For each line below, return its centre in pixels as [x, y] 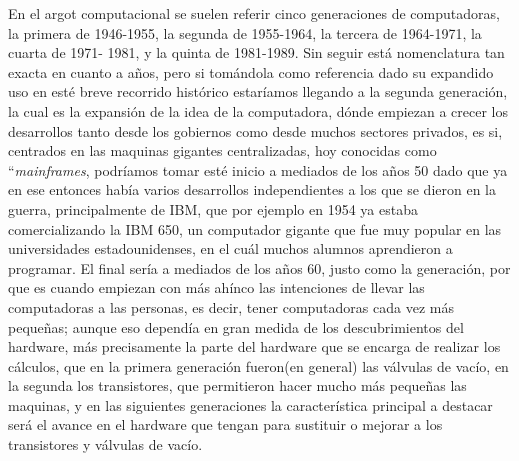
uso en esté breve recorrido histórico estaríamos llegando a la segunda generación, [258, 91]
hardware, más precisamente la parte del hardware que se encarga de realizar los [254, 346]
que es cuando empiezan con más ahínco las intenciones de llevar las [216, 287]
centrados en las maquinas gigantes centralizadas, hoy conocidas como [222, 150]
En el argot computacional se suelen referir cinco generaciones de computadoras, [254, 13]
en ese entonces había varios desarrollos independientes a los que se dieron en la [252, 189]
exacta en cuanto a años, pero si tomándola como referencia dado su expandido [251, 71]
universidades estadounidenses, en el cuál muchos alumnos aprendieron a [230, 248]
